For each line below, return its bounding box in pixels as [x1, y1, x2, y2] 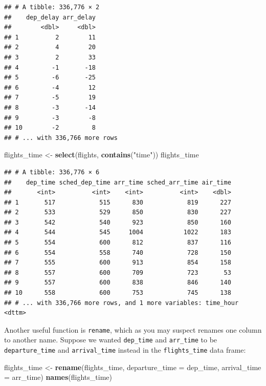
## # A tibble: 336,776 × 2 [4, 4, 100, 11]
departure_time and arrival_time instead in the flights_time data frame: [4, 344, 246, 355]
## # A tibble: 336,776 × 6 [4, 168, 100, 176]
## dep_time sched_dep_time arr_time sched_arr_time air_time [4, 178, 231, 186]
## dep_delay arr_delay [4, 13, 96, 21]
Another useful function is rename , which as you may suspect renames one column [4, 324, 262, 335]
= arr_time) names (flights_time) [4, 372, 112, 382]
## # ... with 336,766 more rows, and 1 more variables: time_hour [4, 299, 239, 307]
